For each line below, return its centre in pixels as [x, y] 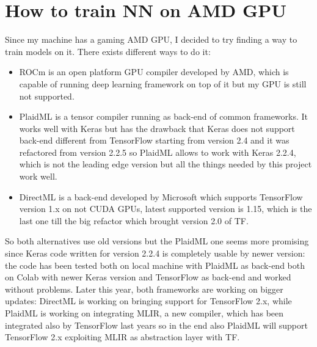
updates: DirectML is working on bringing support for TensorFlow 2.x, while [148, 301]
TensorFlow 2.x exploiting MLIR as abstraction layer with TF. [122, 337]
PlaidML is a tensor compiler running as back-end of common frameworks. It [164, 116]
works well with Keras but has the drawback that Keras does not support [157, 128]
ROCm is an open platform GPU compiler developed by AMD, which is [154, 72]
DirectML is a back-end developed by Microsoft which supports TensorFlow [161, 196]
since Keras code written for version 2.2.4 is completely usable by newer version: [155, 253]
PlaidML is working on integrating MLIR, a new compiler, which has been [144, 313]
